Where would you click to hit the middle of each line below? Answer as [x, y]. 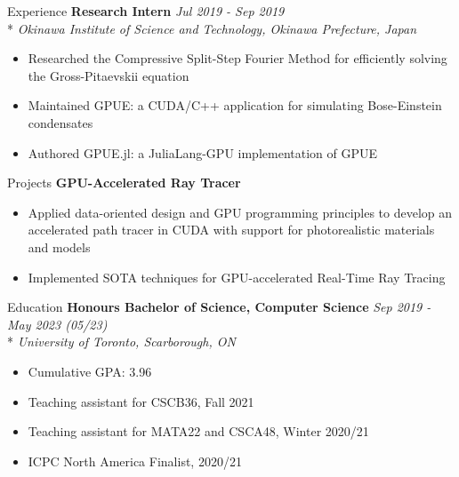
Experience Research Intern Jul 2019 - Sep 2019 [146, 11]
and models [59, 246]
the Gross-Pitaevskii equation [109, 75]
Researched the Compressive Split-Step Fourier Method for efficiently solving [238, 58]
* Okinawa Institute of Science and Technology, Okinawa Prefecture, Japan [212, 28]
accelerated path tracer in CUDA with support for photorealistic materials [231, 230]
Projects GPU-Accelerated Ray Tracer [124, 183]
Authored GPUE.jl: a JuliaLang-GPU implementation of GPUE [203, 152]
